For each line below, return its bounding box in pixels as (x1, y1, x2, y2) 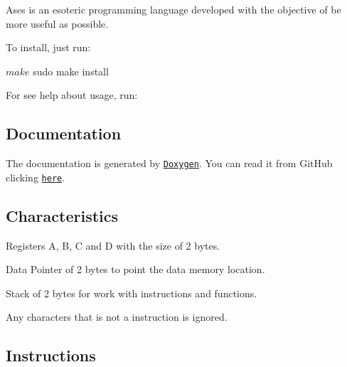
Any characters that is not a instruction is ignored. (6, 309, 228, 324)
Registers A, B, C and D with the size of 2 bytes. (6, 238, 220, 252)
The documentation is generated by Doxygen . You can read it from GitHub (6, 156, 333, 171)
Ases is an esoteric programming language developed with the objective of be (6, 2, 341, 16)
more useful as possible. (6, 16, 109, 31)
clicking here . (6, 169, 65, 184)
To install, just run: (6, 40, 91, 55)
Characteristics (6, 204, 119, 226)
